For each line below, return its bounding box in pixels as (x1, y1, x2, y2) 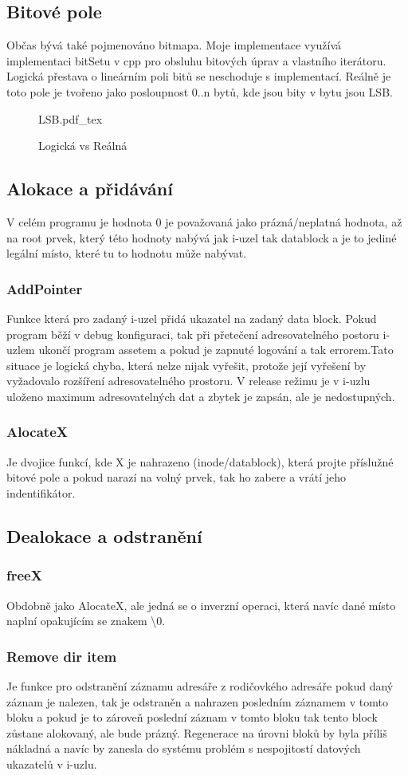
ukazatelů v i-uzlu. (6, 755, 97, 772)
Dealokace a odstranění (6, 523, 202, 548)
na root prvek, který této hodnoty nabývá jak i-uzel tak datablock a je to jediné (6, 229, 397, 246)
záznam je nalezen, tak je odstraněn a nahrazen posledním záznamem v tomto (6, 693, 388, 710)
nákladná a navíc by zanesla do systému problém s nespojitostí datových (6, 740, 361, 757)
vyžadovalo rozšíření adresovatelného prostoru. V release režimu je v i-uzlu (6, 372, 371, 389)
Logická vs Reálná (38, 137, 127, 154)
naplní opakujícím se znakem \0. (6, 612, 166, 629)
